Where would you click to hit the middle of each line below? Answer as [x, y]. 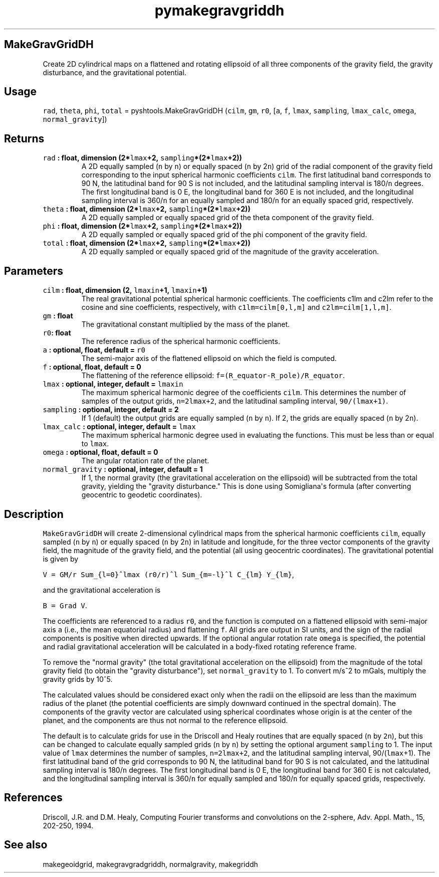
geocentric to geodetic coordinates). [142, 495]
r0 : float [57, 333]
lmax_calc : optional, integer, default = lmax [119, 427]
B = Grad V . [65, 605]
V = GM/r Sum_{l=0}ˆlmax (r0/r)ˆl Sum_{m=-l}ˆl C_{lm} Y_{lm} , [168, 574]
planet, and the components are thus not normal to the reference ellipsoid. [165, 720]
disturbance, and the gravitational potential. [115, 72]
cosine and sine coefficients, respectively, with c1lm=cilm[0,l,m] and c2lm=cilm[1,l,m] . [237, 307]
